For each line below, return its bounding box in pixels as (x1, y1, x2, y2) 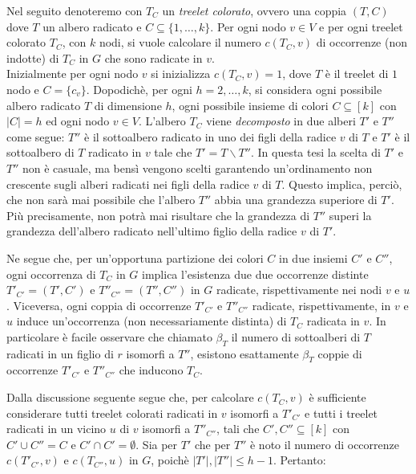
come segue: (6, 128, 65, 145)
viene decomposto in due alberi (206, 112, 356, 129)
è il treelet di (325, 65, 389, 82)
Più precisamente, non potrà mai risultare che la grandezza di (6, 206, 310, 223)
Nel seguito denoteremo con (6, 2, 143, 18)
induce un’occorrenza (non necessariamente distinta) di (16, 313, 287, 329)
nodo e (6, 80, 39, 97)
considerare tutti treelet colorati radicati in (6, 404, 218, 421)
